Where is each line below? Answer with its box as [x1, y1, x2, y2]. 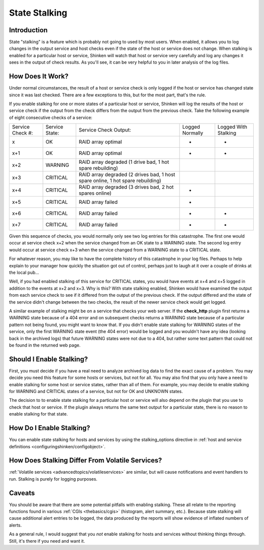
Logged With [218, 124, 247, 131]
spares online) [79, 190, 112, 197]
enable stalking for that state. [9, 411, 68, 417]
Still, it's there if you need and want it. [9, 538, 85, 544]
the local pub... [9, 269, 39, 276]
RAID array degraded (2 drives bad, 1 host [79, 171, 176, 178]
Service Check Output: [79, 127, 132, 133]
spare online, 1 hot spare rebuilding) [79, 177, 161, 184]
